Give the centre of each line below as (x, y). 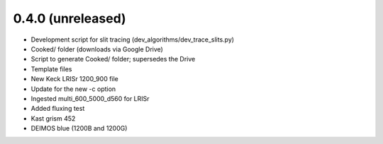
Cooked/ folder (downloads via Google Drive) (97, 49)
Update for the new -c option (73, 89)
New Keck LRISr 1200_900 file (74, 79)
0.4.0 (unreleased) (70, 18)
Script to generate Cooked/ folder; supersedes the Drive (113, 59)
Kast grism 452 (53, 118)
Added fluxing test (58, 109)
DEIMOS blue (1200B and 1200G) (79, 128)
